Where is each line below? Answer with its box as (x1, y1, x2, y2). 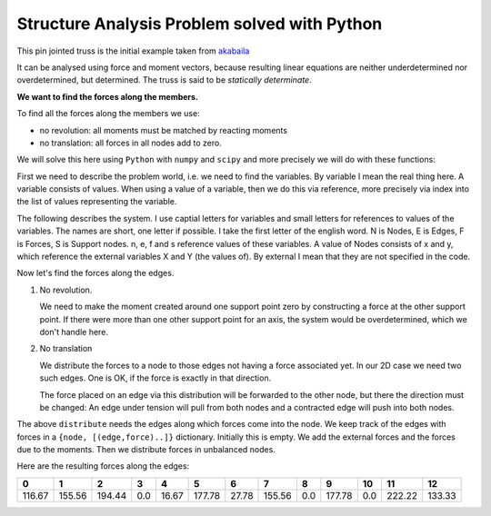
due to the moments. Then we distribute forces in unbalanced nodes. (16, 444, 276, 455)
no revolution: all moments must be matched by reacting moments (39, 124, 288, 135)
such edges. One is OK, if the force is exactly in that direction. (39, 372, 272, 383)
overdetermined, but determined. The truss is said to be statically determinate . (16, 74, 313, 85)
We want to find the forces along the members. (16, 91, 199, 102)
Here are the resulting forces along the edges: (16, 461, 190, 471)
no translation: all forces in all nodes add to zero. (39, 137, 222, 148)
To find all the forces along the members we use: (16, 108, 200, 119)
